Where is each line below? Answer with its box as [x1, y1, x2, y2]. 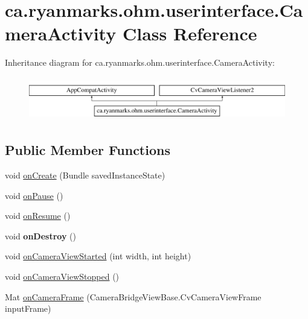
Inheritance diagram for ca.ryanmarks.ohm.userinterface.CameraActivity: [5, 56, 275, 69]
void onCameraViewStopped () [5, 270, 120, 282]
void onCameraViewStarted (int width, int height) [5, 250, 191, 262]
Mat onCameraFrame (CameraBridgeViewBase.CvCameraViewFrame [5, 290, 261, 303]
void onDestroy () [5, 229, 76, 242]
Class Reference [122, 21, 257, 46]
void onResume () [5, 209, 71, 222]
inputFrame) [5, 302, 51, 315]
